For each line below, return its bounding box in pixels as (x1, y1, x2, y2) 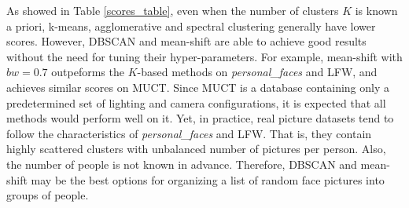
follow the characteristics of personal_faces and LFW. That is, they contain (6, 125, 372, 141)
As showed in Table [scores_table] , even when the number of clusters (6, 2, 339, 18)
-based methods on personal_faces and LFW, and (137, 64, 378, 80)
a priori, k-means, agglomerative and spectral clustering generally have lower (6, 17, 376, 34)
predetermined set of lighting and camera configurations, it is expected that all (6, 94, 386, 111)
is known (355, 2, 398, 18)
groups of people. (6, 187, 89, 203)
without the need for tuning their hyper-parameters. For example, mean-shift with (6, 48, 403, 64)
